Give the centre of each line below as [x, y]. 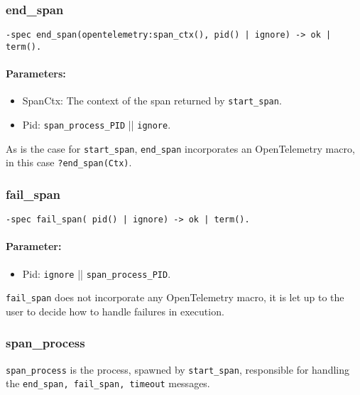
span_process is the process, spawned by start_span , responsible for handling [178, 369]
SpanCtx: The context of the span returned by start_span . [152, 101]
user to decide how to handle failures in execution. [115, 311]
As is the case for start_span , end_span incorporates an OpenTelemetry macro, [180, 148]
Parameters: [36, 74]
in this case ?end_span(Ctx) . [69, 162]
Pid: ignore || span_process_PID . [97, 273]
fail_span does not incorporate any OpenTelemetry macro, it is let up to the [175, 297]
